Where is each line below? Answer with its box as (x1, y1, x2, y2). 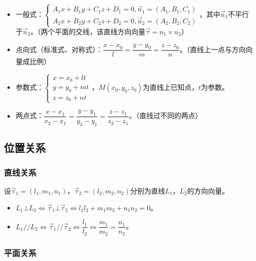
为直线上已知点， (143, 82, 199, 92)
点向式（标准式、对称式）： (15, 44, 103, 54)
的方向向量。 (187, 185, 229, 196)
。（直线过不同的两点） (129, 110, 202, 121)
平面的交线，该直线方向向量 (55, 26, 146, 36)
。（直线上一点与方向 (179, 44, 246, 54)
